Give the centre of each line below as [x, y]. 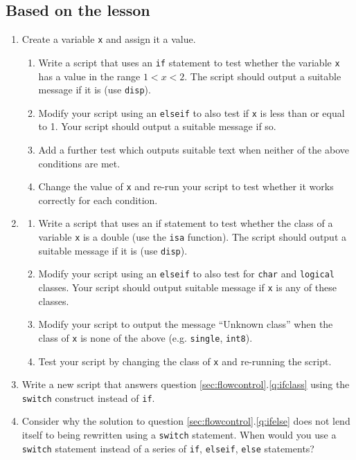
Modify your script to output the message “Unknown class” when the [186, 324]
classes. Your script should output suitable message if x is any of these [187, 287]
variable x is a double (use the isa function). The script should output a [192, 237]
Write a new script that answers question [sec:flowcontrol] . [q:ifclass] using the [186, 384]
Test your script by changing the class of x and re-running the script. [185, 361]
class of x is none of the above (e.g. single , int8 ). [145, 337]
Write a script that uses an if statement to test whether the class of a [186, 223]
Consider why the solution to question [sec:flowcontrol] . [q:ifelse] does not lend [186, 421]
